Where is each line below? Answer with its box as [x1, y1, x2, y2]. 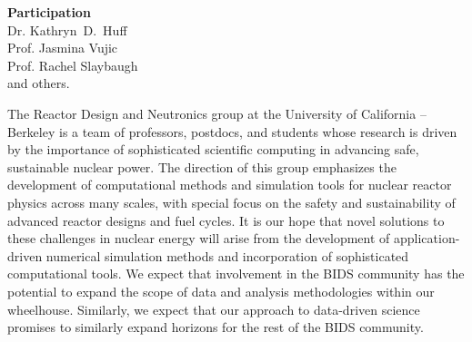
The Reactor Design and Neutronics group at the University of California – [7, 103, 427, 122]
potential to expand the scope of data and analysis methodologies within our [7, 281, 435, 300]
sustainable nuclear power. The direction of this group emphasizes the [7, 157, 397, 176]
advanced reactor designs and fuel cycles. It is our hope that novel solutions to [7, 210, 445, 230]
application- [394, 229, 460, 248]
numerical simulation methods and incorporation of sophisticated [45, 246, 409, 265]
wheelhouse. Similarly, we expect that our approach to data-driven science [7, 299, 420, 318]
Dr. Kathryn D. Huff [7, 20, 127, 39]
